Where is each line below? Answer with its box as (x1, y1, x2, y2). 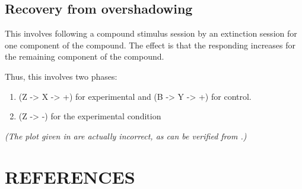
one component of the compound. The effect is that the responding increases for (5, 38, 296, 51)
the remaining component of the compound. (5, 50, 164, 63)
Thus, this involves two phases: (5, 70, 117, 82)
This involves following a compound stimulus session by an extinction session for (5, 27, 297, 40)
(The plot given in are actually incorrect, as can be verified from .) (5, 129, 247, 142)
